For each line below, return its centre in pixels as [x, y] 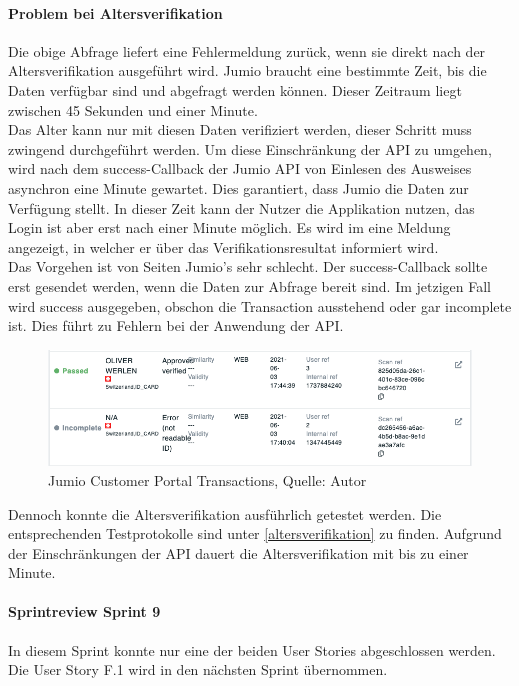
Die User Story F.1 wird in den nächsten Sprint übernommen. [198, 669]
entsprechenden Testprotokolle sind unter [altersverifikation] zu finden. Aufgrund [255, 533]
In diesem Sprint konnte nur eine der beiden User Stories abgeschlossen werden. [252, 649]
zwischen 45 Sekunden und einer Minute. [133, 109]
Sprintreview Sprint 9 [84, 611]
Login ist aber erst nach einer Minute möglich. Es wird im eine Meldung [229, 227]
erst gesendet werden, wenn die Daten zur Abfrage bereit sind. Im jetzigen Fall [250, 285]
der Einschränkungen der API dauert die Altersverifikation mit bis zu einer [238, 552]
